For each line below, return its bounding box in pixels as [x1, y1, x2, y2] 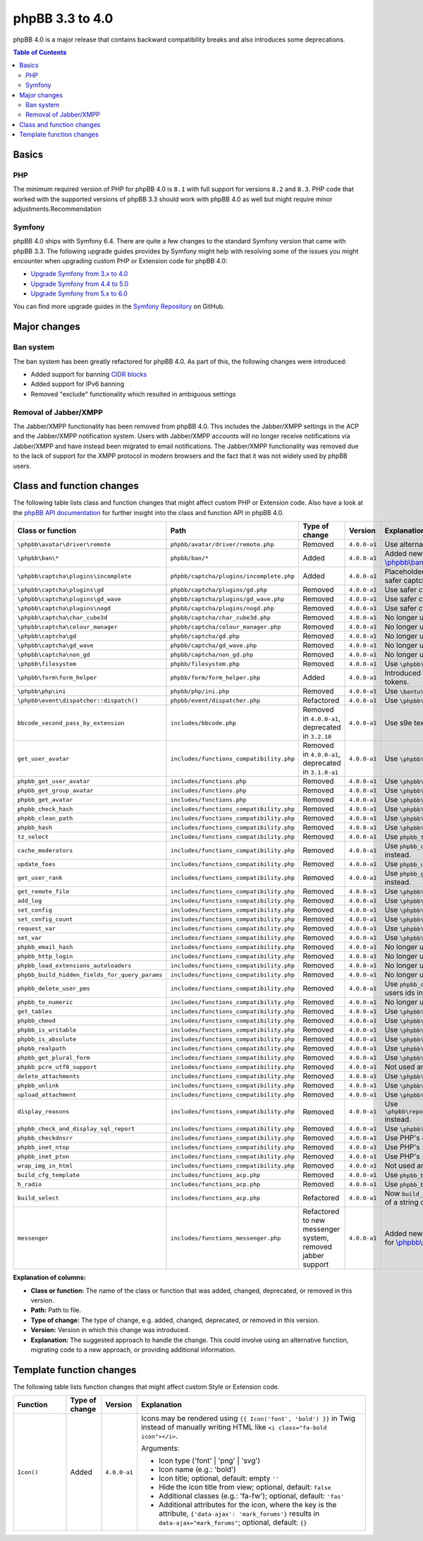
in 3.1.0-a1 [302, 767, 338, 777]
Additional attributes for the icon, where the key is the [159, 1500, 337, 1510]
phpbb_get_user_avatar [17, 777, 91, 785]
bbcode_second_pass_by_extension [17, 719, 125, 727]
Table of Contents [13, 48, 67, 56]
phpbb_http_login [17, 953, 73, 960]
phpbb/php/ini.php [170, 687, 229, 695]
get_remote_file [17, 888, 70, 895]
